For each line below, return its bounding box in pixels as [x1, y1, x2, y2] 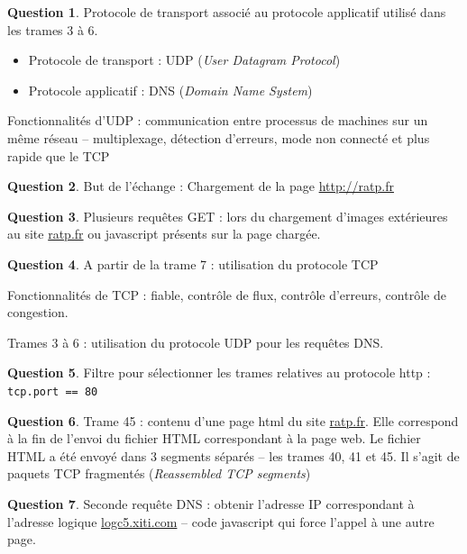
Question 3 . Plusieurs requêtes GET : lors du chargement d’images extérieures [7, 206, 448, 225]
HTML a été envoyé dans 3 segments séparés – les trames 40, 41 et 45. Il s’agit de [7, 446, 460, 465]
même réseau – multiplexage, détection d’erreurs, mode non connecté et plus [7, 128, 430, 147]
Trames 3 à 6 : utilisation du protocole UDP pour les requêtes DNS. [7, 332, 384, 351]
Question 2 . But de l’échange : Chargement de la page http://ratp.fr [7, 177, 394, 195]
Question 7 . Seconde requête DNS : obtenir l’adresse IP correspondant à [7, 494, 415, 513]
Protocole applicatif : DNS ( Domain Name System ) [28, 80, 313, 99]
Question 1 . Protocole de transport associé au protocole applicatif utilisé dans [7, 3, 446, 21]
